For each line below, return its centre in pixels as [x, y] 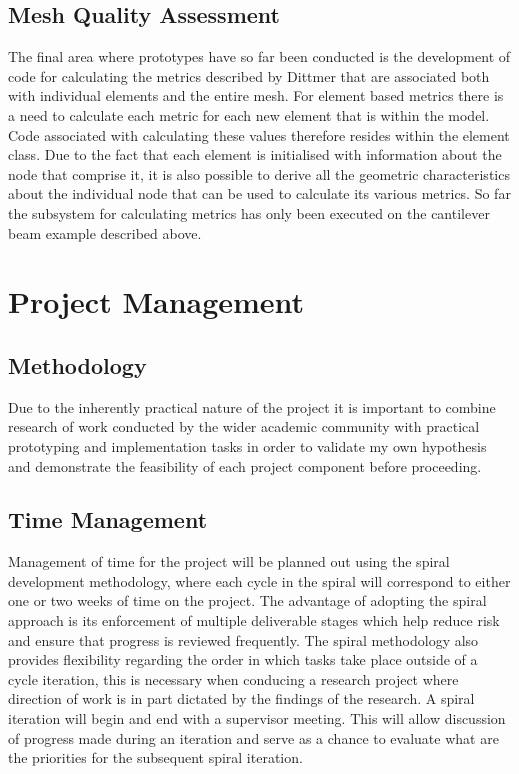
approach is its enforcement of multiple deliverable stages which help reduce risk [254, 620]
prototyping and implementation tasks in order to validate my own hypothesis [247, 445]
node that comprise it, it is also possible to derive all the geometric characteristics [259, 173]
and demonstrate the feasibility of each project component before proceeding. [245, 465]
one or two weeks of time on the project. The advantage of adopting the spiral [247, 600]
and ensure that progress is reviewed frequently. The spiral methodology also [243, 639]
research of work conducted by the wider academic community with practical [244, 426]
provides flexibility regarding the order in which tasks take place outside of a [243, 659]
